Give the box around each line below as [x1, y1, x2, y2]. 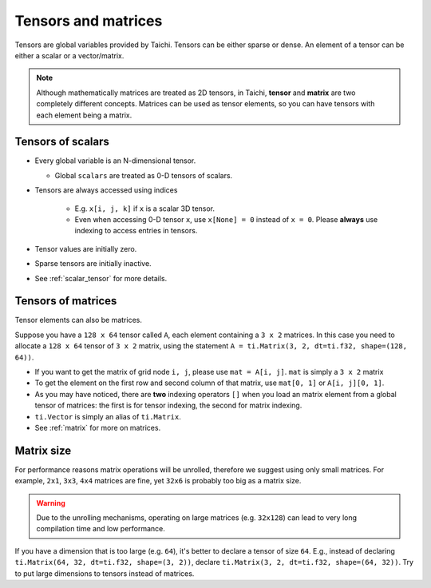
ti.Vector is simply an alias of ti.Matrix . [34, 411, 181, 421]
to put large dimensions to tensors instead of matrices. [14, 568, 195, 578]
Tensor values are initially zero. [34, 244, 137, 253]
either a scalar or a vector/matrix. [14, 50, 125, 60]
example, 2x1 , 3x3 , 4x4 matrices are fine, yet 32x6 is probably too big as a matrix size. [14, 476, 302, 486]
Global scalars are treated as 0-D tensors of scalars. [54, 170, 233, 180]
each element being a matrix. [36, 110, 132, 120]
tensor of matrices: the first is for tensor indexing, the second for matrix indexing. [34, 400, 302, 411]
